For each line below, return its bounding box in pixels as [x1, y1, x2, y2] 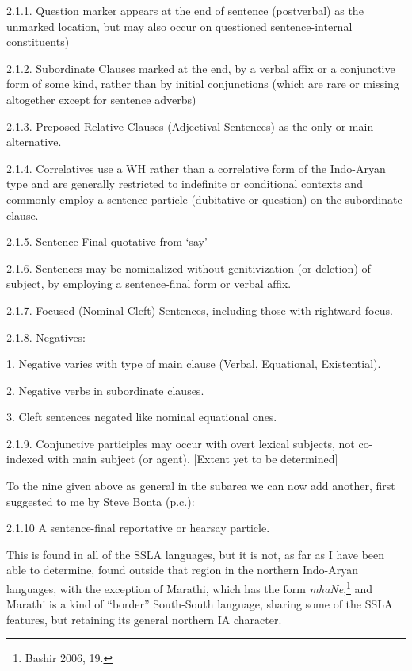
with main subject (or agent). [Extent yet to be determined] [47, 451, 338, 467]
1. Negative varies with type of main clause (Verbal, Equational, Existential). [6, 355, 381, 372]
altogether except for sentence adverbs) [6, 90, 196, 107]
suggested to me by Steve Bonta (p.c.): [6, 493, 195, 509]
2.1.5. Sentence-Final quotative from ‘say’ [6, 233, 208, 250]
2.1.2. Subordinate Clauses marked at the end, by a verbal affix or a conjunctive [6, 59, 395, 76]
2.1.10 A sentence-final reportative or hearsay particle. [6, 520, 270, 536]
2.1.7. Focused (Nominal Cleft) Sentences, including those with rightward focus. [6, 301, 393, 318]
